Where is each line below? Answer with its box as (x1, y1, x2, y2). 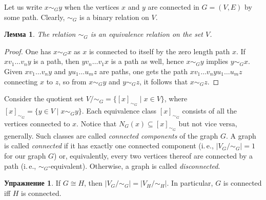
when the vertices (64, 2, 119, 12)
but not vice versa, (178, 118, 237, 128)
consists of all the (182, 105, 237, 116)
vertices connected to (4, 118, 70, 128)
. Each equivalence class (81, 105, 157, 116)
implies (206, 56, 229, 66)
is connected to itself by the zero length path (89, 46, 230, 56)
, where (164, 93, 188, 104)
